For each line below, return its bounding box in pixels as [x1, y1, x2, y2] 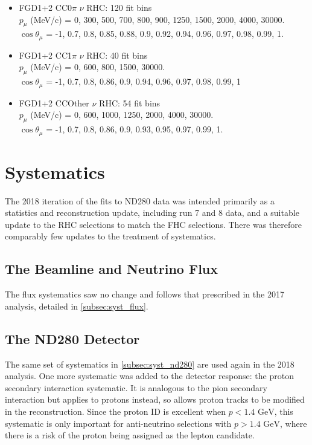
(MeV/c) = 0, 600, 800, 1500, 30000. [30, 60, 165, 73]
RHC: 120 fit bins [86, 1, 152, 13]
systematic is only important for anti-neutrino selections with [5, 417, 232, 429]
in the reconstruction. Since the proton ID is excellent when [5, 405, 226, 417]
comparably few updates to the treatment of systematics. [5, 230, 216, 242]
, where [280, 417, 307, 429]
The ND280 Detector [5, 329, 140, 348]
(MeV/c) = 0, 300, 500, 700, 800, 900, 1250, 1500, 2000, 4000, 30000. [30, 13, 285, 25]
